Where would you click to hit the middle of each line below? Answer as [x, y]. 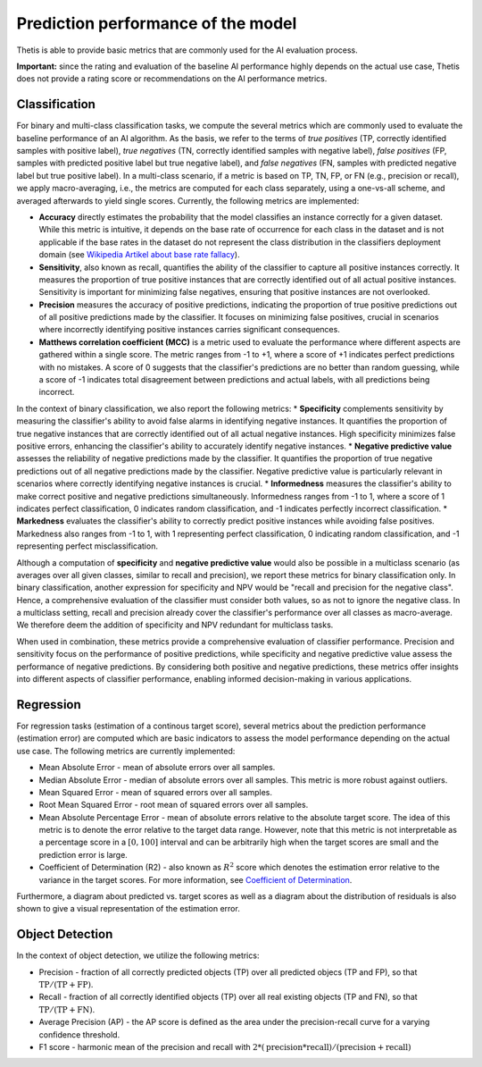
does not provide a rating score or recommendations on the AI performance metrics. [172, 79]
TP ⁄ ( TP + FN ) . [67, 1009]
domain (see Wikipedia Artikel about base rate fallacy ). [139, 255]
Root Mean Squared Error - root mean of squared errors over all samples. [174, 805]
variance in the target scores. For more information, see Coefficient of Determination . [195, 879]
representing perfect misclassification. [87, 546]
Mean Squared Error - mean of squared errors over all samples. [155, 792]
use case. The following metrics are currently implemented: [126, 751]
